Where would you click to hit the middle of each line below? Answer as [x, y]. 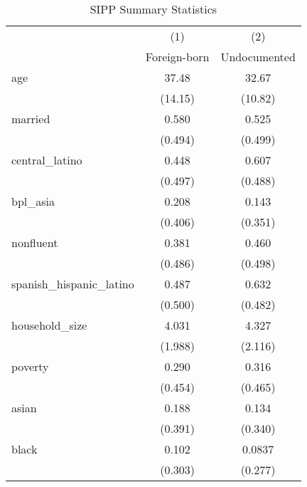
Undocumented [258, 57]
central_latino [47, 160]
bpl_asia [33, 201]
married [31, 119]
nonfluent [35, 242]
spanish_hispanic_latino [73, 284]
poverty [30, 366]
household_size [49, 325]
